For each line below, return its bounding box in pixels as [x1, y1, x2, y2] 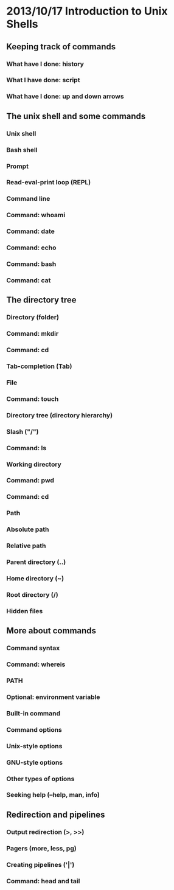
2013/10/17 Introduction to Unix [6, 4, 168, 18]
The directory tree [6, 295, 77, 305]
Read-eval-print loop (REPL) [6, 178, 91, 187]
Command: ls [6, 443, 47, 452]
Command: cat [6, 276, 51, 284]
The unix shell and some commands [6, 111, 146, 121]
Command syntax [6, 644, 60, 652]
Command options [6, 725, 63, 734]
